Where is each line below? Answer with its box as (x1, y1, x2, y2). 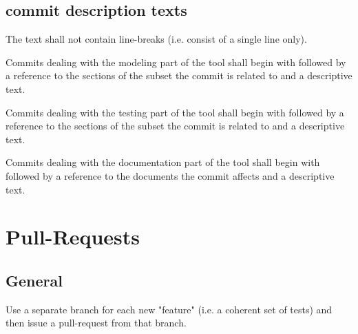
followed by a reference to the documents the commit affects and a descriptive (6, 168, 335, 182)
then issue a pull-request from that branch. (6, 315, 187, 330)
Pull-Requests (6, 222, 140, 251)
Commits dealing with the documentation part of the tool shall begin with (6, 155, 320, 169)
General (6, 269, 63, 291)
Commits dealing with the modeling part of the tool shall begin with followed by (6, 54, 346, 69)
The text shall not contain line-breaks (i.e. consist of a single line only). (6, 32, 307, 46)
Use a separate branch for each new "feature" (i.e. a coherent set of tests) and (6, 302, 333, 316)
